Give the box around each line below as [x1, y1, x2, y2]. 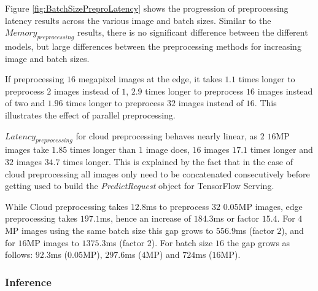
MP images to [26, 236, 79, 249]
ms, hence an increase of [99, 212, 192, 225]
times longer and [250, 143, 313, 156]
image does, [145, 143, 190, 156]
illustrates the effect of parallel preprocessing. [5, 108, 176, 121]
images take [5, 143, 49, 156]
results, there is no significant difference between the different [77, 26, 308, 39]
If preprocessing [5, 72, 64, 85]
